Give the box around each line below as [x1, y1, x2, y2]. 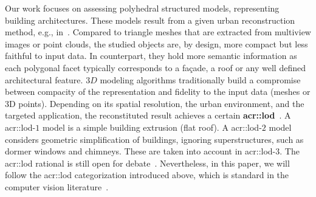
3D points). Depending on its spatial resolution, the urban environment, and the [5, 97, 304, 109]
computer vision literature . [5, 180, 109, 193]
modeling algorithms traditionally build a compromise [100, 73, 301, 86]
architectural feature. [5, 73, 83, 86]
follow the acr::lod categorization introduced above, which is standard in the [5, 168, 289, 181]
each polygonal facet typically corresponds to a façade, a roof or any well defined [5, 61, 306, 74]
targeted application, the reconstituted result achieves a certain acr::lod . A [5, 109, 291, 122]
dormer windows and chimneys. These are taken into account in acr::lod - [5, 145, 276, 157]
